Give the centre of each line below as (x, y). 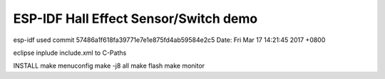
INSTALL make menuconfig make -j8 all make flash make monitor (109, 66)
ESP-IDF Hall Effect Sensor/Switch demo (135, 19)
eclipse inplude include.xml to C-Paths (70, 53)
